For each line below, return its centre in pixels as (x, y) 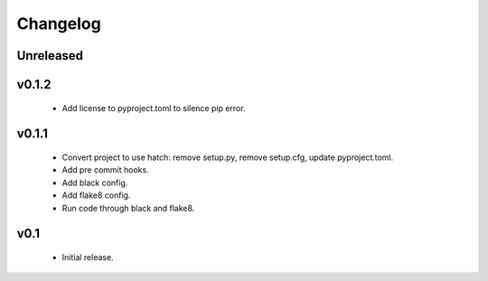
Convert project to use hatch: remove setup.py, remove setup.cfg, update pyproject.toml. (228, 157)
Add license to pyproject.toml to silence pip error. (154, 108)
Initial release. (88, 257)
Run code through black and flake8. (128, 208)
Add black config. (95, 183)
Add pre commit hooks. (105, 170)
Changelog (59, 23)
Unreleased (50, 56)
